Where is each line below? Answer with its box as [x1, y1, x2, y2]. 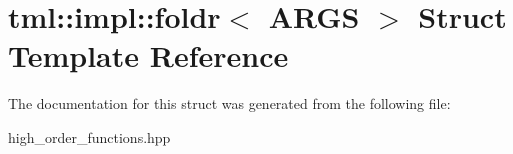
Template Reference [8, 35, 289, 76]
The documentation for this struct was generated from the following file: [8, 93, 451, 114]
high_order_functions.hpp [8, 126, 171, 147]
